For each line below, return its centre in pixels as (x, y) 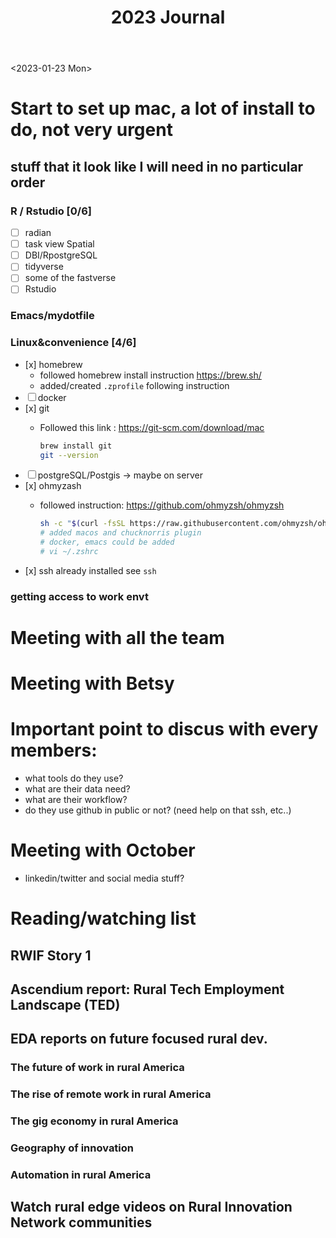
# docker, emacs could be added (107, 542)
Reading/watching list (103, 918)
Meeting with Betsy (92, 683)
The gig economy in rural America (94, 1121)
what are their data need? (77, 789)
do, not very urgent (91, 130)
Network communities (81, 1222)
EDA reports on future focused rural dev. (139, 1039)
